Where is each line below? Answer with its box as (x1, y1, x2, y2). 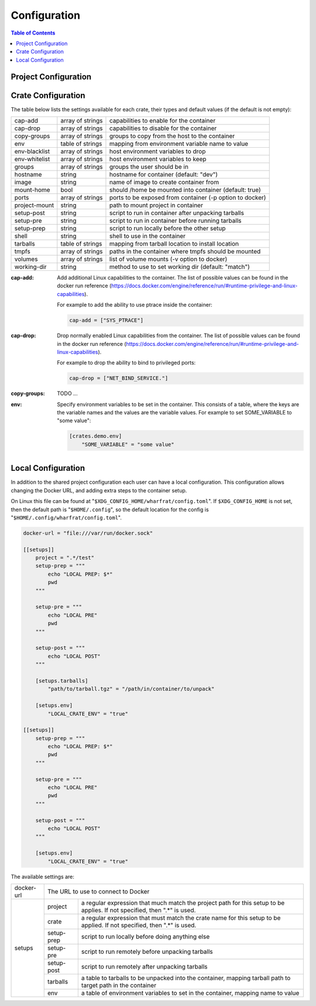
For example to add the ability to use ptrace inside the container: (57, 301, 213, 308)
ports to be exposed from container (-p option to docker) (109, 193, 266, 202)
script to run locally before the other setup (109, 225, 226, 233)
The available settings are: (11, 873, 74, 880)
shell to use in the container (109, 232, 186, 240)
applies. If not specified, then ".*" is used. (81, 906, 196, 914)
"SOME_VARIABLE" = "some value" (81, 441, 175, 448)
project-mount (14, 201, 54, 209)
